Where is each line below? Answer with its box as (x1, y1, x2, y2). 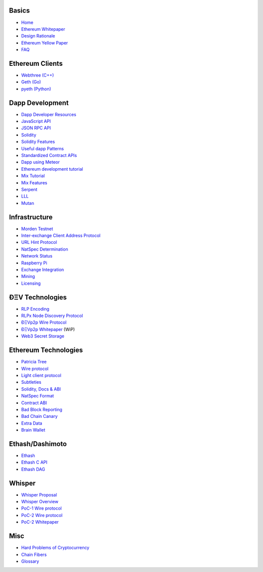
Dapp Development (9, 99, 69, 107)
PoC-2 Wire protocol (21, 512, 63, 518)
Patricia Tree (21, 359, 47, 365)
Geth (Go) (21, 79, 41, 85)
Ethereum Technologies (9, 346, 83, 355)
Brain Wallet (21, 427, 46, 433)
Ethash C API (21, 459, 48, 465)
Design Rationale (21, 33, 56, 39)
